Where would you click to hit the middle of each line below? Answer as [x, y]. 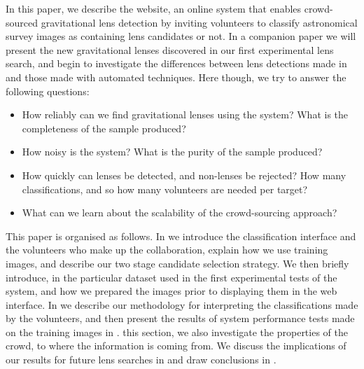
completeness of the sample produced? [104, 128]
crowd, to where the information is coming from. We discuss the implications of [176, 346]
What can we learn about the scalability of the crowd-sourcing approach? [180, 213]
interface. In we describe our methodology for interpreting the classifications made [182, 304]
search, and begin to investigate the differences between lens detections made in [176, 63]
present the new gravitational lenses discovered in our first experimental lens [170, 49]
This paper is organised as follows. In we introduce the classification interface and [181, 236]
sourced [22, 22]
